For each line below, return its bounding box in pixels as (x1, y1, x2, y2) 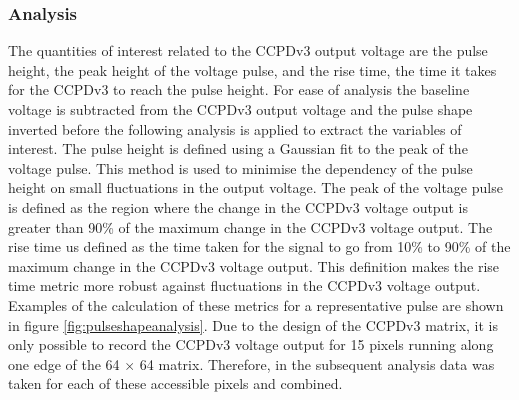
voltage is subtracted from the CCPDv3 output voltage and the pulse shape (8, 99, 473, 119)
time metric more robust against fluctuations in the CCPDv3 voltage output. (8, 275, 481, 296)
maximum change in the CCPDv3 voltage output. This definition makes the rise (8, 255, 500, 276)
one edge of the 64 (8, 353, 120, 374)
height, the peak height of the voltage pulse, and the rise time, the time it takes (8, 59, 497, 80)
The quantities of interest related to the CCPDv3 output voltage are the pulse (8, 40, 488, 61)
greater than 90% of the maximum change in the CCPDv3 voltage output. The (8, 216, 493, 237)
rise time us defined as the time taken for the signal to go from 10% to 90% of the (8, 236, 511, 257)
